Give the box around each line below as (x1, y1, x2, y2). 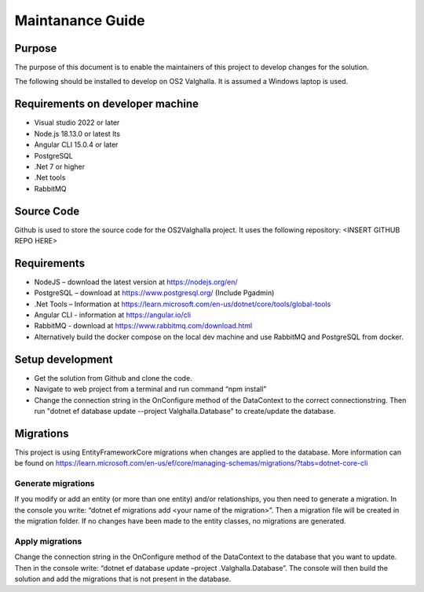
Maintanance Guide (14, 12, 145, 29)
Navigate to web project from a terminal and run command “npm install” (34, 385, 267, 394)
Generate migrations (14, 478, 95, 488)
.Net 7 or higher (34, 162, 86, 171)
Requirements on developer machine (14, 97, 199, 111)
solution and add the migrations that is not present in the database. (14, 574, 232, 584)
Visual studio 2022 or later (34, 118, 120, 127)
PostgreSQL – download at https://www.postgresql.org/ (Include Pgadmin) (34, 288, 275, 298)
